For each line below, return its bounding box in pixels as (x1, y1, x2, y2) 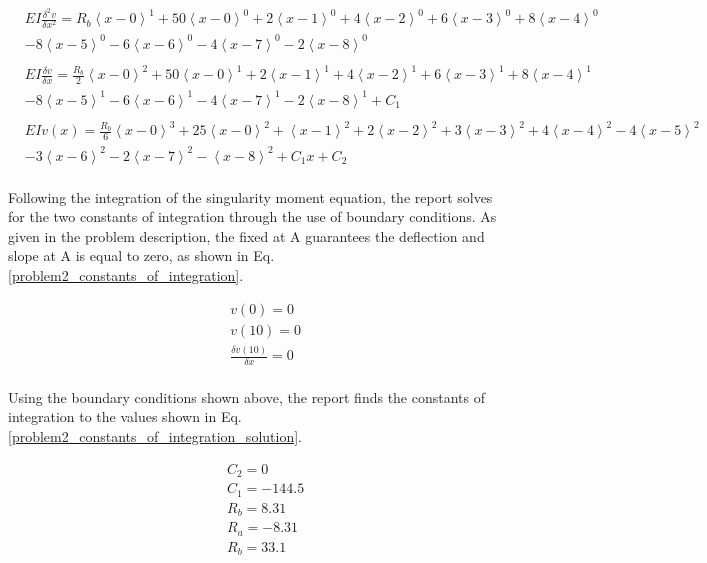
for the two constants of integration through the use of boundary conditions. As (8, 206, 497, 227)
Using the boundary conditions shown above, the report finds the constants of (8, 386, 486, 407)
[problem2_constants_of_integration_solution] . (8, 426, 302, 447)
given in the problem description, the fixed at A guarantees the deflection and (8, 225, 485, 246)
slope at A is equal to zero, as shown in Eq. (8, 245, 275, 266)
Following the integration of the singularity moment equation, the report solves (8, 186, 493, 207)
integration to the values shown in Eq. (8, 406, 242, 427)
